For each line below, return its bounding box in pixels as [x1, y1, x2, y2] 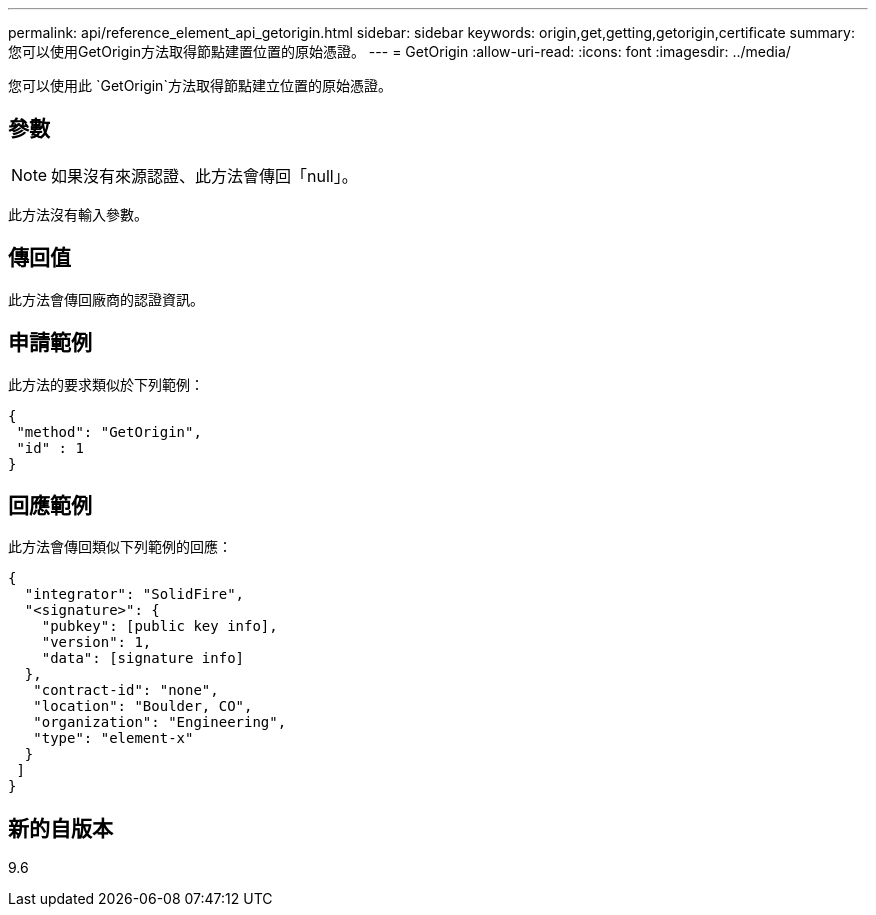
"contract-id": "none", [33, 682, 219, 699]
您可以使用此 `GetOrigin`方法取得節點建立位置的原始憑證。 [8, 77, 392, 94]
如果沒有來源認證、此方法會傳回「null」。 [51, 165, 358, 186]
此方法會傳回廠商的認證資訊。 [8, 290, 204, 308]
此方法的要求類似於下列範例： [8, 375, 204, 393]
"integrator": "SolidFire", [24, 586, 245, 603]
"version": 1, [41, 634, 152, 651]
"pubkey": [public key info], [41, 618, 278, 635]
